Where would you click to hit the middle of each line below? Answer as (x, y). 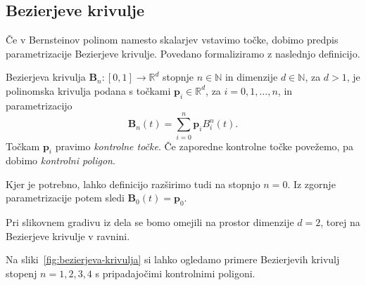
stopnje (178, 77)
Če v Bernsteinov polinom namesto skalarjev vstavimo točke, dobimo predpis (172, 40)
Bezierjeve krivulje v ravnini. (68, 236)
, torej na (340, 222)
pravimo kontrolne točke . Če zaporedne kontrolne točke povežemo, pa (204, 146)
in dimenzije (251, 77)
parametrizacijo (39, 105)
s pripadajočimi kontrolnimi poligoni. (175, 273)
